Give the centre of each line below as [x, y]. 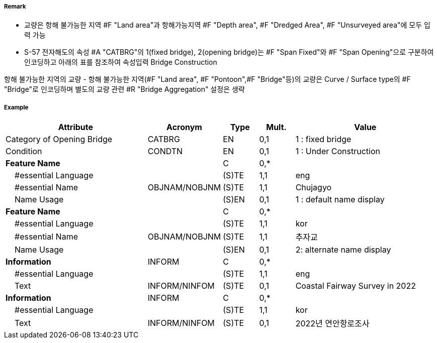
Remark [15, 7]
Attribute [75, 127]
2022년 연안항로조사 [332, 324]
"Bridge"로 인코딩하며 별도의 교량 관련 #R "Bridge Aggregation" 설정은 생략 [124, 89]
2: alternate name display [343, 250]
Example [16, 107]
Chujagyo [314, 188]
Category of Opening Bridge [59, 139]
